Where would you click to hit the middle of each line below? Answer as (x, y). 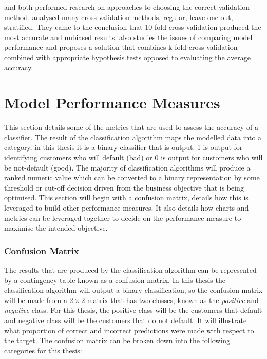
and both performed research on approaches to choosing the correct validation (127, 7)
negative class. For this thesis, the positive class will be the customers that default (133, 310)
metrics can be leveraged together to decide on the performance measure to (123, 218)
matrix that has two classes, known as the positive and (173, 300)
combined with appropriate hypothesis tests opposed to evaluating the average (128, 57)
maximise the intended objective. (56, 228)
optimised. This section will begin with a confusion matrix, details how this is (126, 197)
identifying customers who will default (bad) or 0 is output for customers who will (133, 157)
